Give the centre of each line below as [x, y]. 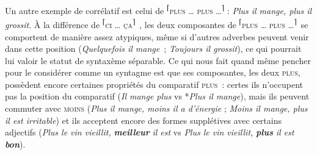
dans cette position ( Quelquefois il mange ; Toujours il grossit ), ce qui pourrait [153, 49]
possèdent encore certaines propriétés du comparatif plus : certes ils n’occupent [154, 84]
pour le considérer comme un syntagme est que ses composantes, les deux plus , [153, 72]
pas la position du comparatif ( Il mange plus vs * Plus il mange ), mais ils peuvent [157, 96]
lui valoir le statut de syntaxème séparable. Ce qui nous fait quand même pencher [158, 60]
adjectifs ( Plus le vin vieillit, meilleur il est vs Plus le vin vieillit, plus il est [150, 132]
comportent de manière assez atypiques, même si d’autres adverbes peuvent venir [157, 36]
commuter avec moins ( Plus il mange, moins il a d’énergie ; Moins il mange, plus [156, 108]
